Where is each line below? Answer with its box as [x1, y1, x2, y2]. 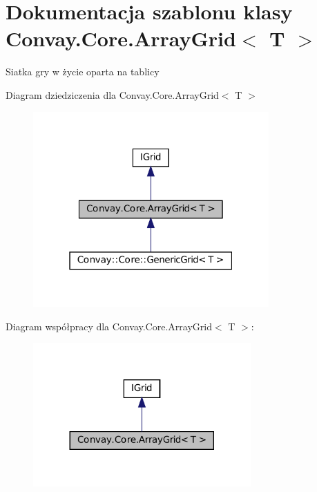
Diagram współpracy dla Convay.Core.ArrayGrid [6, 319, 212, 333]
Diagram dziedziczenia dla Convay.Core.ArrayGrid [6, 87, 219, 102]
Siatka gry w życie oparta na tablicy [6, 64, 160, 79]
